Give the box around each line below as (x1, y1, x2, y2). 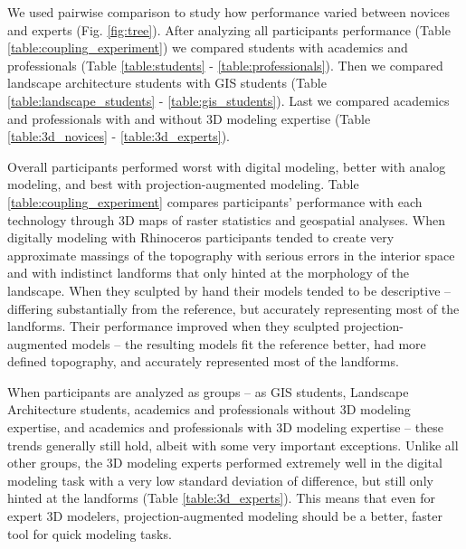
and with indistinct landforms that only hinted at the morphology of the (7, 263, 410, 282)
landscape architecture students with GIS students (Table (7, 73, 327, 92)
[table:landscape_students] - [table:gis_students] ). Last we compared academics (7, 90, 450, 109)
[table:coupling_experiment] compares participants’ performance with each (7, 192, 423, 211)
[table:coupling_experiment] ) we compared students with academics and (7, 38, 408, 57)
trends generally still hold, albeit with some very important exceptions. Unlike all (7, 435, 459, 454)
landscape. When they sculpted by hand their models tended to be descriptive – (7, 280, 452, 299)
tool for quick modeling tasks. (7, 524, 172, 543)
